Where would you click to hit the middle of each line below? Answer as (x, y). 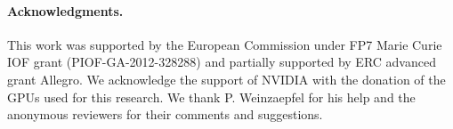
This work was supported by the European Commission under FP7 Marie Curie (225, 44)
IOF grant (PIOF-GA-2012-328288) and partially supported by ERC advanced (222, 62)
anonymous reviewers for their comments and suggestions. (165, 114)
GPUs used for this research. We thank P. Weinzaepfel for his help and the (211, 97)
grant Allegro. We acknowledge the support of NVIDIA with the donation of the (226, 79)
